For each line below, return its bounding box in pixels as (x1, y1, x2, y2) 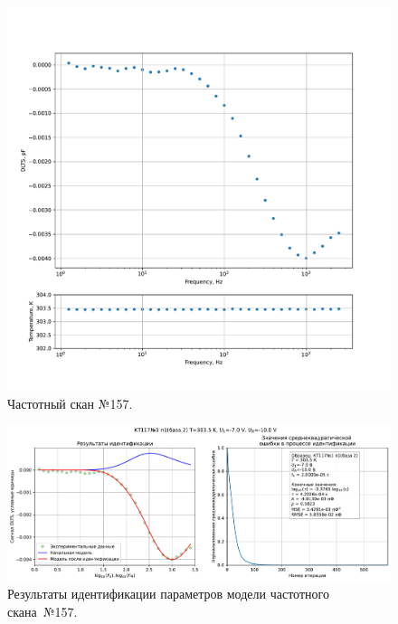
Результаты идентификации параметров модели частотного (7, 584, 329, 603)
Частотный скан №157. (7, 393, 133, 412)
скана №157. (7, 601, 78, 620)
